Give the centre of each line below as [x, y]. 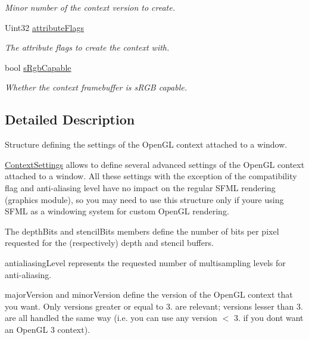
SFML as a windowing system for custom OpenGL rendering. [117, 211]
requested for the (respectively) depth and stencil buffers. [109, 243]
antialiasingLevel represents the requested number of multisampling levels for [145, 262]
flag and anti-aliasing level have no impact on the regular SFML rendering [140, 187]
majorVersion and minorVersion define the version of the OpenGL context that [149, 294]
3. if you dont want [269, 318]
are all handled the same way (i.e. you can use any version [111, 318]
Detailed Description [70, 119]
